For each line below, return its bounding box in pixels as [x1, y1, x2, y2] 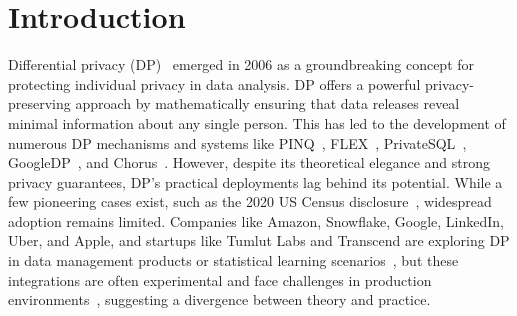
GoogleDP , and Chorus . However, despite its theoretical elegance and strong [8, 152, 491, 173]
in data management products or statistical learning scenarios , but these [8, 250, 459, 271]
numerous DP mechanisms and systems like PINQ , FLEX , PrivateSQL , [8, 132, 467, 153]
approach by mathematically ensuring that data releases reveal [75, 93, 460, 114]
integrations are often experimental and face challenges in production [8, 269, 432, 290]
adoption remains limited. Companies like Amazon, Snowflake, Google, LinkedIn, [8, 210, 504, 231]
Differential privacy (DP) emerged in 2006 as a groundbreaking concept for [8, 54, 475, 75]
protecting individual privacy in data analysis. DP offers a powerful [8, 73, 421, 94]
